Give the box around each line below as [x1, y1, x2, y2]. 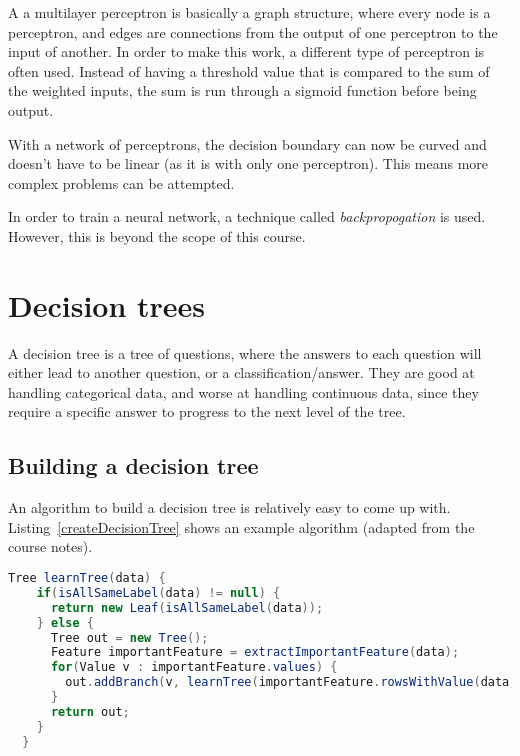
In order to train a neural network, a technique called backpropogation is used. [8, 206, 486, 227]
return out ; [50, 704, 130, 719]
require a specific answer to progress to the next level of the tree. [8, 401, 406, 422]
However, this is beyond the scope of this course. [8, 225, 306, 246]
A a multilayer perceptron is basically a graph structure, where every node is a [8, 2, 491, 22]
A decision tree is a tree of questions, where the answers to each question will [8, 342, 482, 363]
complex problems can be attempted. [8, 172, 235, 193]
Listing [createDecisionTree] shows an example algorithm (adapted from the [8, 516, 475, 537]
